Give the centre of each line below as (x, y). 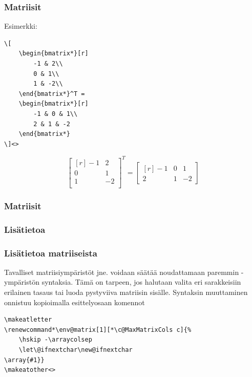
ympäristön (22, 282)
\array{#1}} (24, 360)
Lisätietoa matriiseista (51, 253)
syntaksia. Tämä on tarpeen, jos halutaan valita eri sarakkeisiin (141, 282)
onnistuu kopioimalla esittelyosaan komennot (75, 302)
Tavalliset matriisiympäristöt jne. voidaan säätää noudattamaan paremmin (122, 272)
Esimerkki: (21, 26)
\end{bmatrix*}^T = (52, 94)
